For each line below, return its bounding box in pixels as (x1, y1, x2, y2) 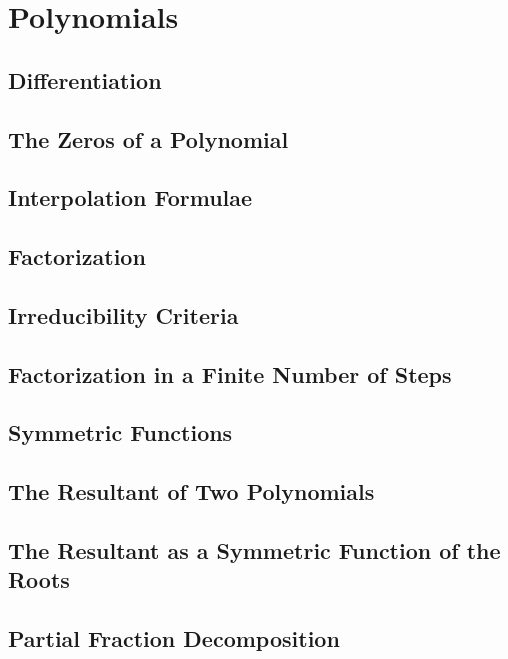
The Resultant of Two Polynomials (8, 476, 375, 507)
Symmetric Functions (8, 417, 233, 448)
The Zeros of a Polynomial (8, 123, 289, 154)
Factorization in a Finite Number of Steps (8, 358, 452, 389)
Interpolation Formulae (8, 182, 253, 213)
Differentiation (8, 64, 162, 95)
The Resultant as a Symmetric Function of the (8, 535, 501, 566)
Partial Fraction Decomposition (8, 623, 340, 654)
